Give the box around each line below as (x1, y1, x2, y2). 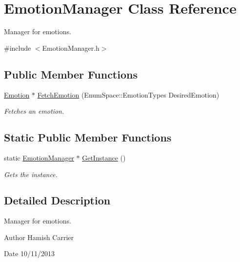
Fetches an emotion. (4, 106, 64, 116)
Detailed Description (4, 193, 111, 208)
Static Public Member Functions (4, 130, 172, 145)
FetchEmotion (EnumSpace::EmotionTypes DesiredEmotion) (37, 89, 220, 100)
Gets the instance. (4, 169, 58, 179)
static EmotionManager (4, 152, 74, 162)
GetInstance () (82, 152, 126, 162)
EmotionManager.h (42, 42, 100, 53)
